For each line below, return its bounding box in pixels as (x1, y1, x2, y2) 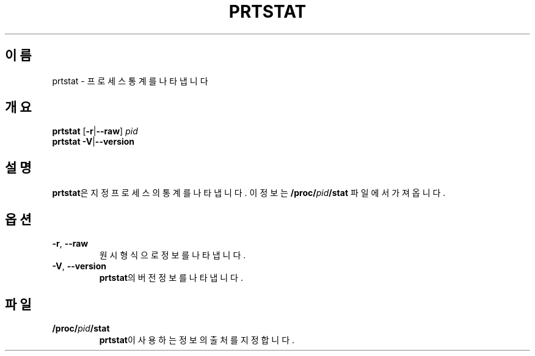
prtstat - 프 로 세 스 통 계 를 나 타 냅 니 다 (52, 75, 208, 86)
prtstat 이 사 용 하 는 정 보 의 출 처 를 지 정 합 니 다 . (99, 334, 295, 345)
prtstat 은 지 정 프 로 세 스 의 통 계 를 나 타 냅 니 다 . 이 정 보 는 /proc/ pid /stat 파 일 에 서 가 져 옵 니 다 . (52, 187, 446, 198)
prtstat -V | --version (52, 136, 135, 147)
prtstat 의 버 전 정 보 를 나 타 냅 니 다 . (99, 272, 243, 283)
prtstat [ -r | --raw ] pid (52, 126, 138, 137)
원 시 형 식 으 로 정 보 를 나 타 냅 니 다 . (99, 250, 246, 261)
